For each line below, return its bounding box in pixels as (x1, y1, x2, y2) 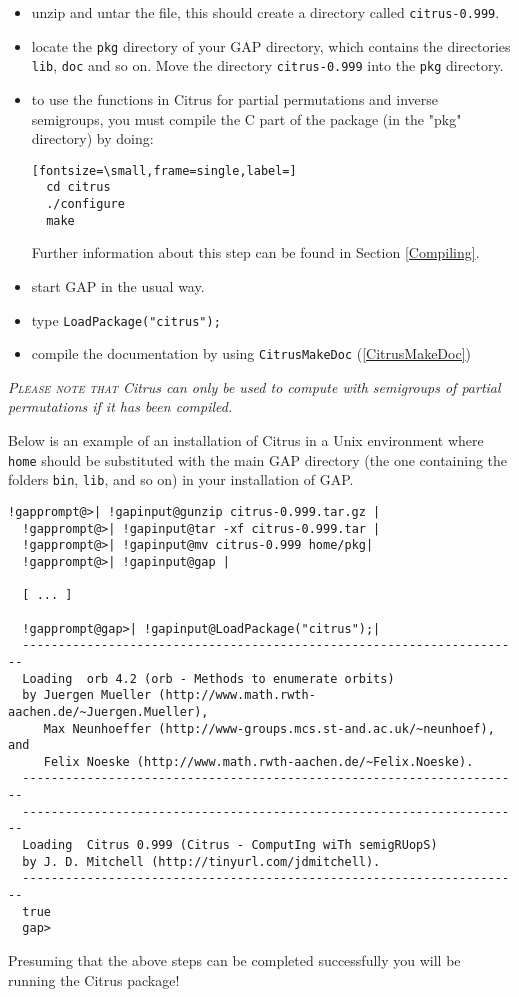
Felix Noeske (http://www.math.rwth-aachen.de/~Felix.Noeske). (43, 754, 474, 769)
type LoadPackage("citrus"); (31, 309, 221, 330)
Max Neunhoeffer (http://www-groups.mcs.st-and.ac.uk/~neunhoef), (43, 721, 495, 736)
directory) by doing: (31, 128, 154, 149)
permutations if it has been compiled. (8, 396, 233, 417)
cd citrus (46, 180, 111, 195)
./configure (46, 197, 125, 212)
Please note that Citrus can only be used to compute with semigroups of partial (8, 376, 501, 397)
